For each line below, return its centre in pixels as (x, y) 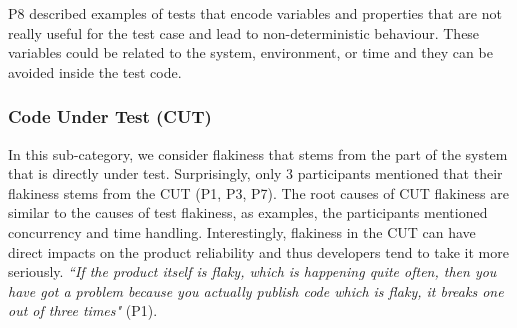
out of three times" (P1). (83, 310)
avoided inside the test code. (95, 71)
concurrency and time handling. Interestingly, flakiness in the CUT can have (242, 231)
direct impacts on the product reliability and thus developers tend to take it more (258, 251)
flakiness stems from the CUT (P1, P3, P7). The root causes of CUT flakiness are (258, 192)
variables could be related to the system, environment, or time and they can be (250, 52)
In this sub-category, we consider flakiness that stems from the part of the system (258, 153)
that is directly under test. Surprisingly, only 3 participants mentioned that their (255, 173)
